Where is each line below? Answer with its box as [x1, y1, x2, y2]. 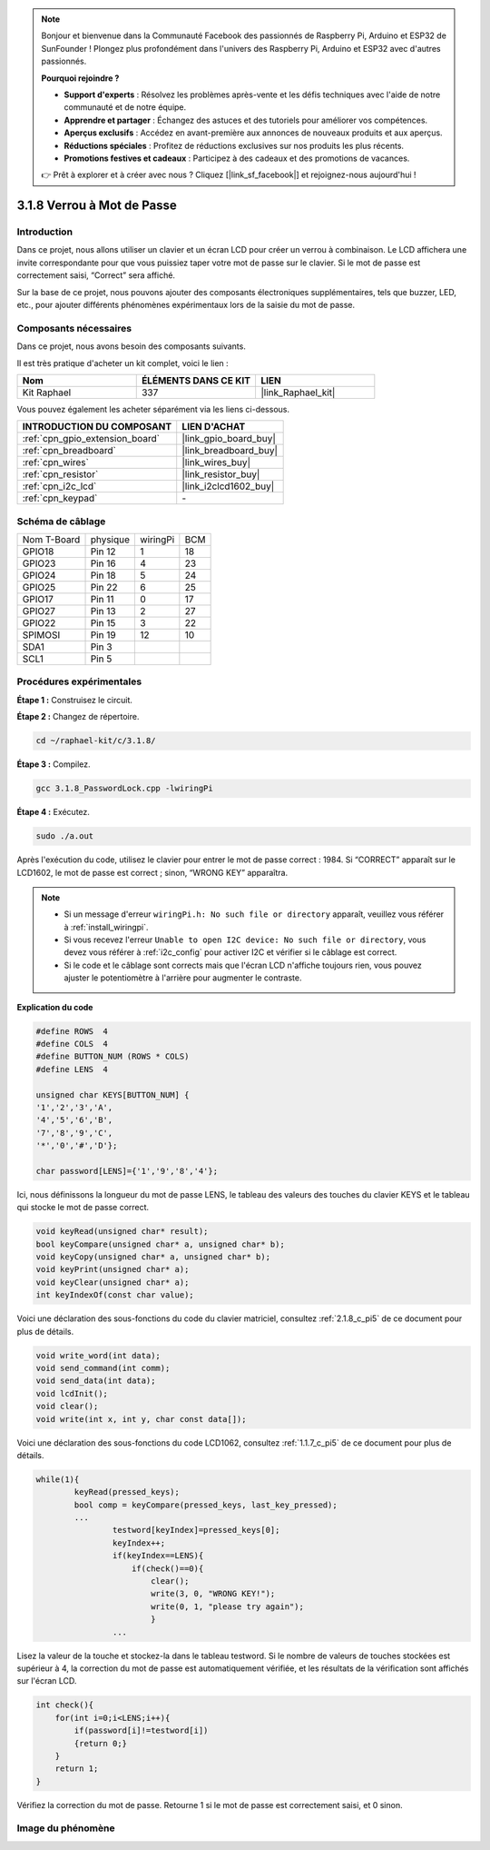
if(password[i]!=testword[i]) [73, 1726, 209, 1736]
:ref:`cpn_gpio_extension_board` [22, 433, 161, 445]
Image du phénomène [16, 1822, 115, 1835]
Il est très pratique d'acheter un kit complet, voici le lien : [16, 357, 229, 368]
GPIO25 [22, 582, 56, 594]
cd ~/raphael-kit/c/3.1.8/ [35, 736, 156, 746]
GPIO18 [22, 545, 54, 558]
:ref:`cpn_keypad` [22, 492, 98, 504]
